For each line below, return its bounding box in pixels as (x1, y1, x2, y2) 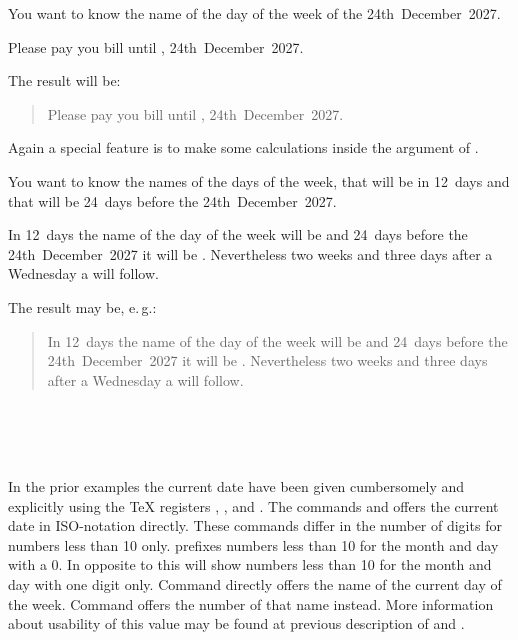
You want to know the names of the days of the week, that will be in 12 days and (8, 170, 510, 191)
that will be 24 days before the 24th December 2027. (8, 190, 337, 211)
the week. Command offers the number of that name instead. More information (8, 593, 494, 614)
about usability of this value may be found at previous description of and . (8, 613, 465, 634)
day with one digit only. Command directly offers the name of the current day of (8, 574, 502, 595)
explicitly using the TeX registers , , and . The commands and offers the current (8, 495, 499, 516)
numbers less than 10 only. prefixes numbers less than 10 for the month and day (8, 534, 499, 555)
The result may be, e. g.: (8, 296, 157, 317)
